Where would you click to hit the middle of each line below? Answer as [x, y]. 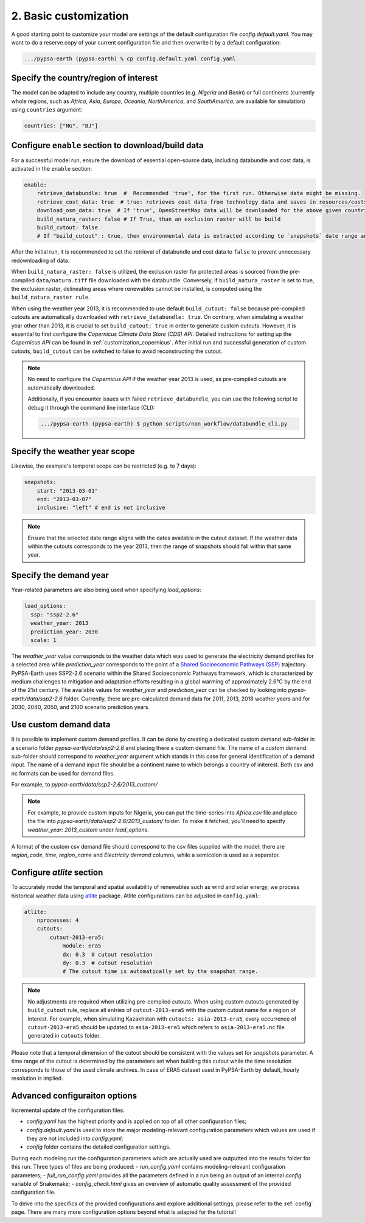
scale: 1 [43, 640]
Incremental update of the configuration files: [68, 1110]
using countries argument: [47, 110]
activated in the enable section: [52, 169]
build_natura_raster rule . [51, 297]
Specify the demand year [60, 575]
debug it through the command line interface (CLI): [91, 407]
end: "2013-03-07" [64, 499]
